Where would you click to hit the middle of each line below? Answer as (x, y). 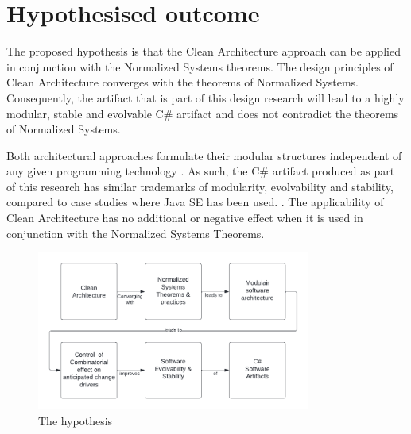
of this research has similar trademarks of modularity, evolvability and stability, (200, 186)
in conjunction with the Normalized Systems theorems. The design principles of (200, 66)
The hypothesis (76, 420)
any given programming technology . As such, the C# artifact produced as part (201, 171)
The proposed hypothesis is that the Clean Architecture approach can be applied (204, 51)
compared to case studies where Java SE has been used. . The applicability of (195, 202)
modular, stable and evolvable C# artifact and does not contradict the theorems (203, 113)
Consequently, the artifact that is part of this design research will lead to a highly (205, 97)
